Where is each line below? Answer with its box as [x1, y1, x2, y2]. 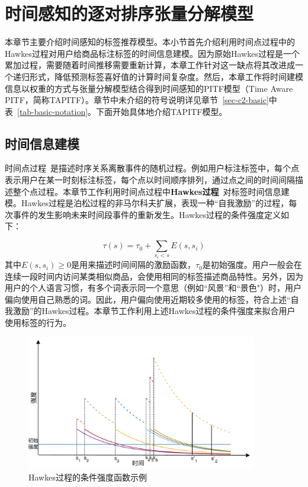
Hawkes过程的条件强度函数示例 [28, 471, 147, 483]
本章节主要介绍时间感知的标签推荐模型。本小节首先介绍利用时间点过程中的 [5, 36, 295, 48]
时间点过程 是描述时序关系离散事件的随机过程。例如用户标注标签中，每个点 [5, 162, 299, 174]
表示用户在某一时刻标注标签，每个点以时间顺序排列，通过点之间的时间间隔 [5, 174, 295, 186]
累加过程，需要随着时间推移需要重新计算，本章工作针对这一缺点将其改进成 [5, 59, 295, 71]
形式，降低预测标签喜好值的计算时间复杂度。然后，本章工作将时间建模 [29, 70, 303, 82]
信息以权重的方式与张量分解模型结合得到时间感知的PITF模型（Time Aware [5, 82, 293, 94]
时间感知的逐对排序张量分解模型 [5, 1, 254, 25]
